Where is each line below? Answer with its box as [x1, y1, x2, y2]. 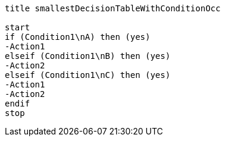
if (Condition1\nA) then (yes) [5, 32, 151, 42]
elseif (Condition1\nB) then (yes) [5, 51, 171, 61]
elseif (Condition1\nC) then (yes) [5, 70, 171, 80]
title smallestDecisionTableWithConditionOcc [5, 4, 221, 13]
